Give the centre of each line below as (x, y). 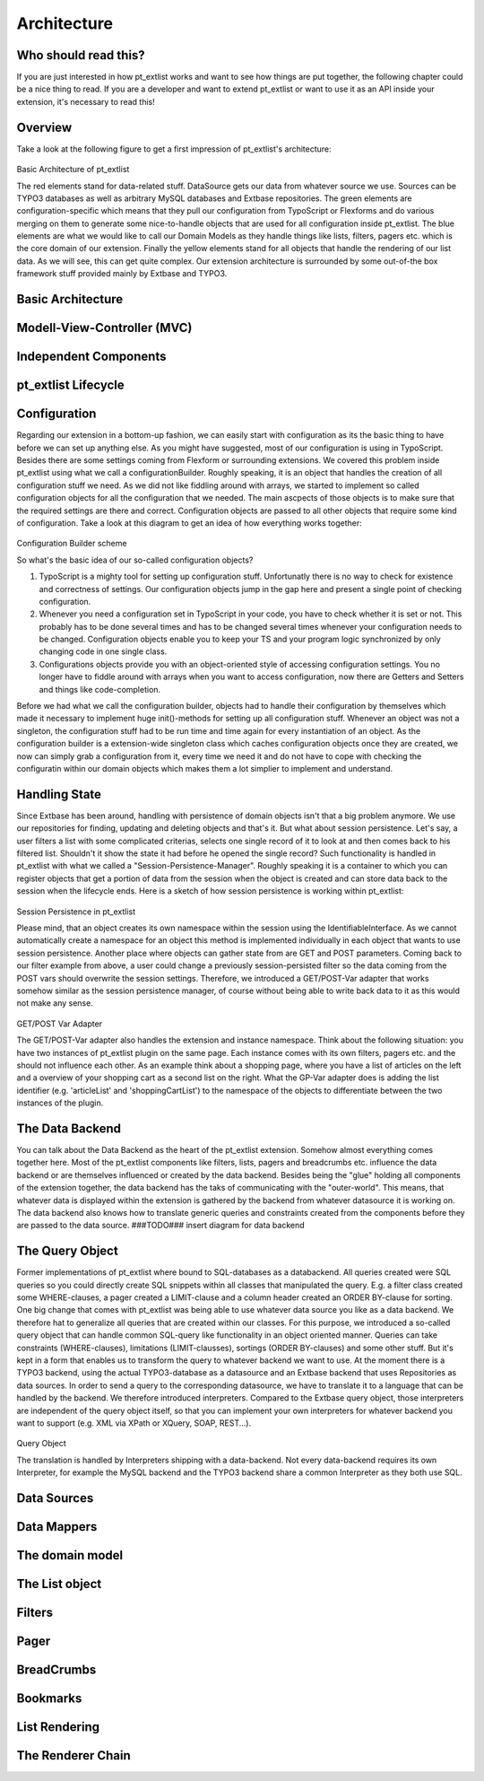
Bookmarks (49, 1699)
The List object (59, 1584)
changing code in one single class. (103, 651)
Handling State (59, 794)
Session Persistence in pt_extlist (76, 912)
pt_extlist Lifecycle (70, 385)
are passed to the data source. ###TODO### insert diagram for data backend (160, 1226)
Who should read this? (81, 55)
